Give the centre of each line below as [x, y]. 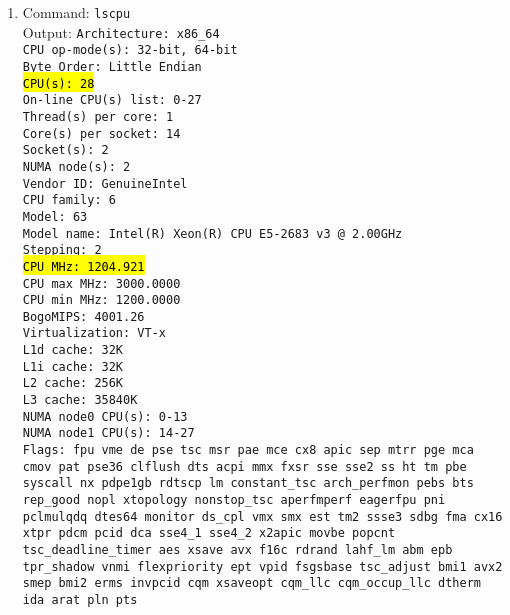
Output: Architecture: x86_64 [121, 31]
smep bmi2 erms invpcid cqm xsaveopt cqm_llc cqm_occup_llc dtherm [251, 583]
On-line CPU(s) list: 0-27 [112, 100]
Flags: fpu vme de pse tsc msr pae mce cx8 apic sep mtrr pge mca [248, 450]
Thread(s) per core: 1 [98, 116]
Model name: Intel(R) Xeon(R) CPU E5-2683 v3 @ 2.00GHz [212, 233]
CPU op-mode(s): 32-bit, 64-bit [130, 50]
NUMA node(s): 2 [76, 166]
